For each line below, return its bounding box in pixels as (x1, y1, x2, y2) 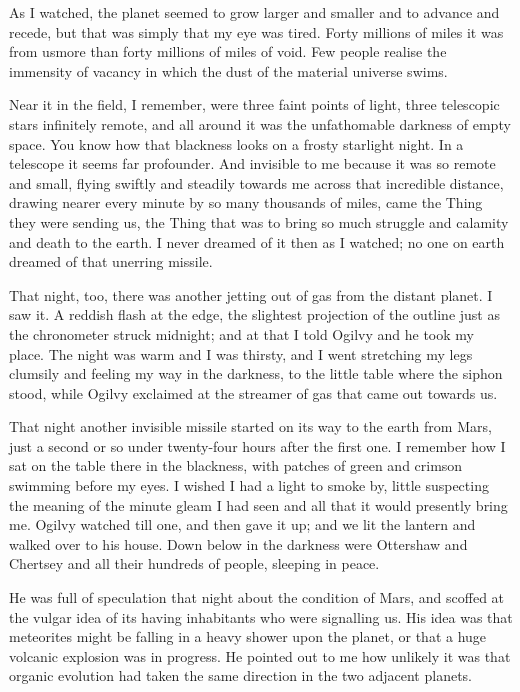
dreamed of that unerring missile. (9, 251, 213, 272)
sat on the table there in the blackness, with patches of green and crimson (9, 455, 463, 476)
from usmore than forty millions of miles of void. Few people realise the (9, 41, 447, 62)
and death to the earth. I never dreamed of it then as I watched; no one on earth (9, 231, 505, 252)
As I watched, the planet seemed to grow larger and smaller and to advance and (9, 2, 500, 22)
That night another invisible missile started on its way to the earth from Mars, (9, 416, 492, 437)
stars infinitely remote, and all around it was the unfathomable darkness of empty (9, 113, 511, 134)
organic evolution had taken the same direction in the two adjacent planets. (9, 665, 473, 686)
